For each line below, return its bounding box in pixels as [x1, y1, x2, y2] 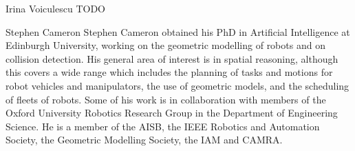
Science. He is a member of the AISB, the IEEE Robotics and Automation [6, 119, 320, 133]
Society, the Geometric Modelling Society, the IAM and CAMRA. [6, 132, 283, 147]
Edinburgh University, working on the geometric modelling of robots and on [6, 38, 325, 52]
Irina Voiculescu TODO [6, 1, 105, 15]
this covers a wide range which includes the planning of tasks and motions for [6, 65, 333, 79]
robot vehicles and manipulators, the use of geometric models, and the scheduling [6, 78, 349, 92]
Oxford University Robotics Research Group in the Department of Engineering [6, 105, 338, 120]
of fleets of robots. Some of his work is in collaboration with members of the [6, 92, 326, 106]
